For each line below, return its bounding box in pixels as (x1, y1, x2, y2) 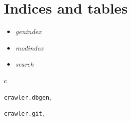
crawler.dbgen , (4, 91, 51, 102)
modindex (15, 42, 44, 52)
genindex (15, 26, 41, 36)
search (15, 59, 34, 69)
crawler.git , (4, 108, 44, 118)
